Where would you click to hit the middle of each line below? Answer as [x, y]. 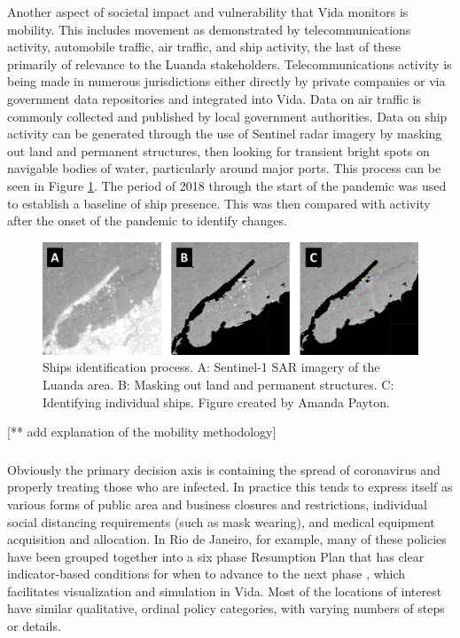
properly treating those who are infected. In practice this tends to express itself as [230, 487]
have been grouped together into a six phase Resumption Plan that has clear [216, 556]
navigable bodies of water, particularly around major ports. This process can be [224, 168]
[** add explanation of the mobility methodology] [142, 432]
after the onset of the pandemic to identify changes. [147, 221]
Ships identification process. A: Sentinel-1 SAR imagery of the [211, 367]
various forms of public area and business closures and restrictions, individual [217, 504]
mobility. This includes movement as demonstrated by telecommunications [209, 29]
